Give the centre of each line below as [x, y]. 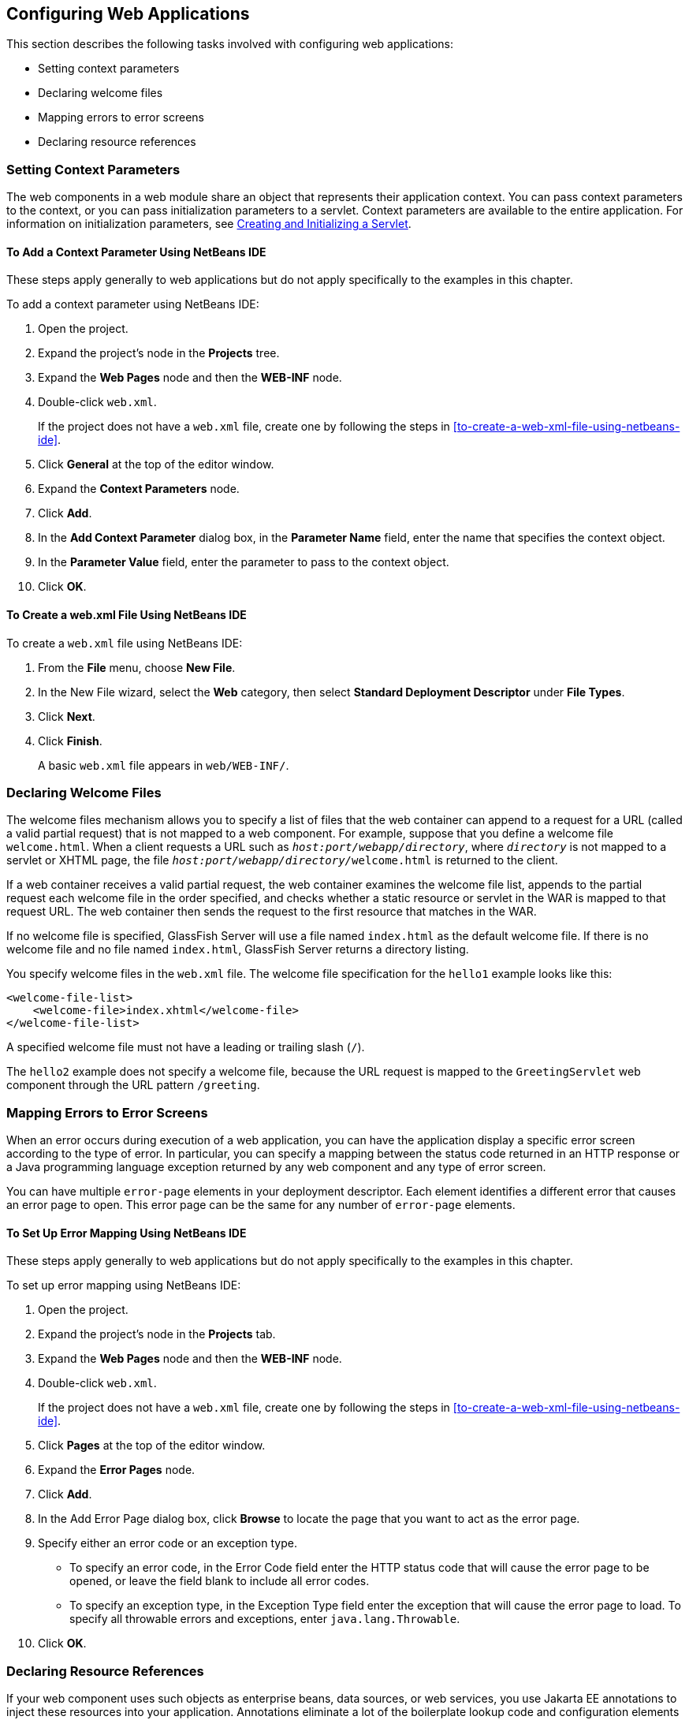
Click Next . [67, 716]
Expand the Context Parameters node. [139, 489]
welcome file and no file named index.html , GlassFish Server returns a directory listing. [238, 950]
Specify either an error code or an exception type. [168, 1543]
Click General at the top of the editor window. [156, 465]
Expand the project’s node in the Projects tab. [157, 1334]
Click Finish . [70, 741]
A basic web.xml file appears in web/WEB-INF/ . [164, 765]
